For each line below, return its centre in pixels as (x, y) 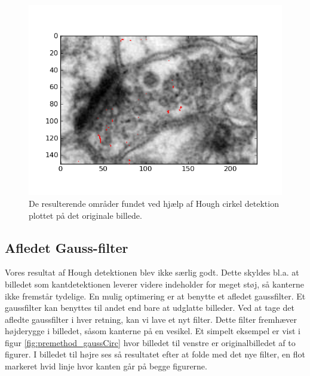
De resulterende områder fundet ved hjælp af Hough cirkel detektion (154, 203)
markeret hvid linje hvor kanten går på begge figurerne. (106, 366)
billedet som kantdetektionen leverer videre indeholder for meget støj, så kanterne (154, 284)
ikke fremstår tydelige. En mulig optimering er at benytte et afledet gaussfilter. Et (155, 296)
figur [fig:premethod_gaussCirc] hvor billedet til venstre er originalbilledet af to (150, 342)
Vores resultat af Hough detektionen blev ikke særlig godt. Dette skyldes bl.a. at (152, 272)
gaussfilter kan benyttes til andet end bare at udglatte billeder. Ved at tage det (150, 308)
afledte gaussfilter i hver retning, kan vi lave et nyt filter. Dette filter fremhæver (151, 319)
